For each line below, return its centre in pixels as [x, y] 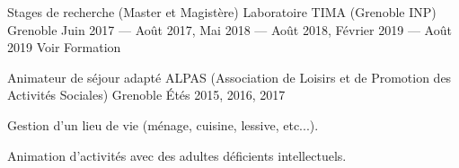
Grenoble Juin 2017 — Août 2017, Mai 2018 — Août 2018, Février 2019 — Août [229, 29]
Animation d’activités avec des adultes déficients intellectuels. [177, 155]
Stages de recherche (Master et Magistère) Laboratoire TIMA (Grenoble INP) [222, 12]
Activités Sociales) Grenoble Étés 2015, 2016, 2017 [146, 95]
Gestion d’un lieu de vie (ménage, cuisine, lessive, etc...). [163, 124]
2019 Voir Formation [64, 47]
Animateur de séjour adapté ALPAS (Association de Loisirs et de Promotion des [229, 77]
